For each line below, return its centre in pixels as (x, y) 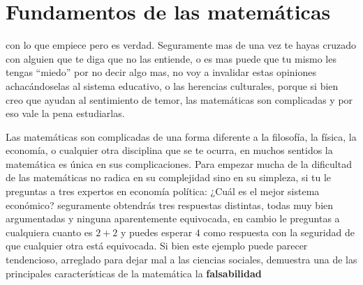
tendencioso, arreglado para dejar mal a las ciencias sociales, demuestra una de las (181, 260)
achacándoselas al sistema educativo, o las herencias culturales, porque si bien (172, 85)
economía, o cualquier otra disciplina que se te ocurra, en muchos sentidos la (169, 150)
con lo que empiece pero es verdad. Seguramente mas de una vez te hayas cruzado (181, 45)
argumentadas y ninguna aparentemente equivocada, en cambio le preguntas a (173, 218)
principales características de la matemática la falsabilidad (134, 273)
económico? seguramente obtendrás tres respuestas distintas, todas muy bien (170, 205)
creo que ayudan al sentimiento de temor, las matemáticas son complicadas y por (179, 99)
